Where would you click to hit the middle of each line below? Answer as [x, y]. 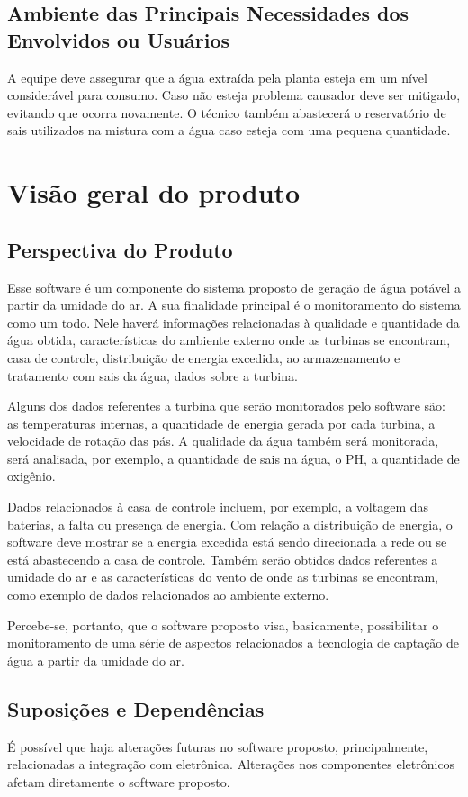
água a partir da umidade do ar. [96, 660]
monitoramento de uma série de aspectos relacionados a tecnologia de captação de [234, 643]
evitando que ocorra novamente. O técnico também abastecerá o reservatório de [227, 112]
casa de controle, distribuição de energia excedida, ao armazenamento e [204, 357]
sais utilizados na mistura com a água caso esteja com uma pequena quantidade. [229, 130]
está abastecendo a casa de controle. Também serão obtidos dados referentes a [223, 559]
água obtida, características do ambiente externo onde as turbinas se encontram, [229, 340]
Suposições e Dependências [136, 708]
